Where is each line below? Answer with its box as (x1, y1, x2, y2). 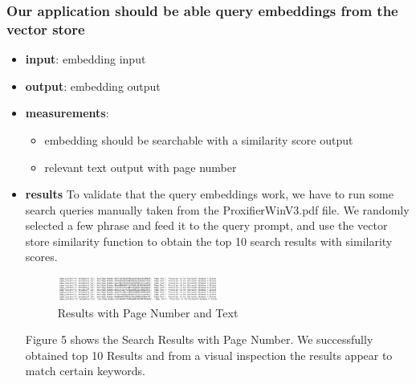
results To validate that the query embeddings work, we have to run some (25, 186, 394, 202)
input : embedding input (25, 51, 146, 67)
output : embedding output (25, 77, 161, 94)
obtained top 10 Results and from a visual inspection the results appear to (25, 346, 393, 363)
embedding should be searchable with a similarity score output (44, 131, 353, 148)
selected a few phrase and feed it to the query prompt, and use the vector (25, 217, 388, 234)
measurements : (25, 104, 109, 121)
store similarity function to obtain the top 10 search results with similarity (25, 232, 393, 249)
